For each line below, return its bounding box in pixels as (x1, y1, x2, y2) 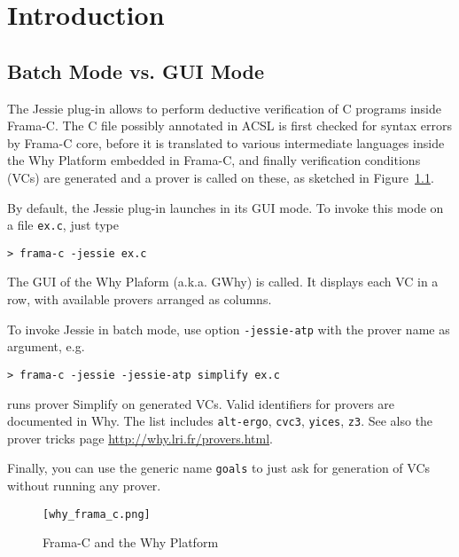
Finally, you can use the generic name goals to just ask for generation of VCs (7, 459, 431, 477)
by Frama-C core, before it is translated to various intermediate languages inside (7, 133, 445, 152)
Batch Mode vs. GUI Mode (7, 57, 264, 84)
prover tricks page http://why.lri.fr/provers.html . (7, 428, 273, 447)
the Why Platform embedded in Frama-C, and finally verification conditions (7, 151, 421, 169)
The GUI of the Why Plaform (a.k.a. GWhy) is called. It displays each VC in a (7, 272, 439, 291)
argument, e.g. (7, 337, 85, 356)
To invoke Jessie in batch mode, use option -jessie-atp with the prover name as (7, 319, 450, 338)
